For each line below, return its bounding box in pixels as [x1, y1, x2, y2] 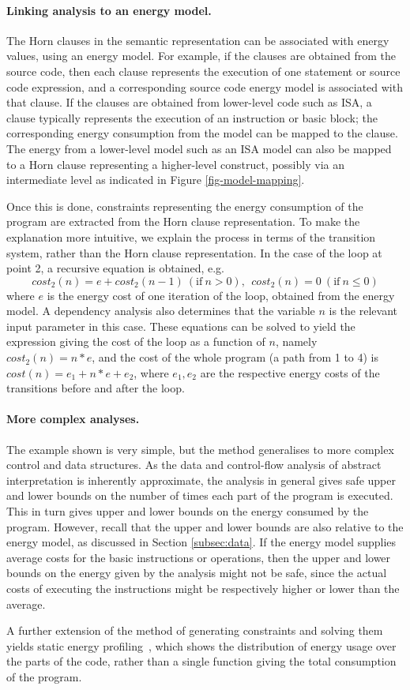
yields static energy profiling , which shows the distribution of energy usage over [6, 637, 397, 654]
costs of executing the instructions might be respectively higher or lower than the [6, 580, 400, 596]
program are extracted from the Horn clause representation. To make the [6, 213, 360, 230]
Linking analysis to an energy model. [6, 2, 212, 18]
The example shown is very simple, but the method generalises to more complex [6, 441, 394, 457]
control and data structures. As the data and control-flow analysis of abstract [6, 456, 382, 473]
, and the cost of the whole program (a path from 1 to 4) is [92, 349, 379, 366]
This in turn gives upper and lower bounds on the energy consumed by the [6, 503, 369, 519]
